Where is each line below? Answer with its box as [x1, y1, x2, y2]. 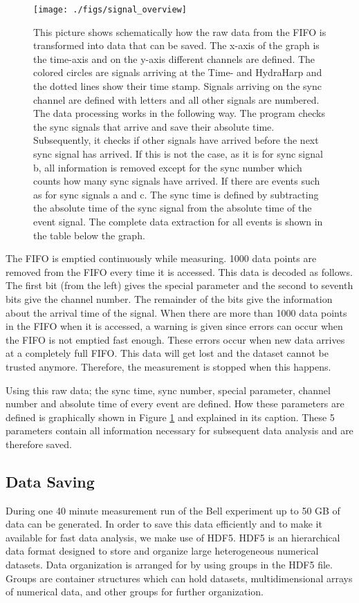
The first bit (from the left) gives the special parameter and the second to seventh [6, 278, 353, 293]
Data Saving [6, 470, 95, 492]
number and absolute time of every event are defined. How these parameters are [6, 396, 344, 411]
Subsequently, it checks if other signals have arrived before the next [33, 133, 319, 147]
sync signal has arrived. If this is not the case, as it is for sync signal [33, 147, 323, 160]
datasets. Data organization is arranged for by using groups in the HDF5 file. [6, 557, 333, 572]
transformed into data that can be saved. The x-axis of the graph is [33, 38, 320, 53]
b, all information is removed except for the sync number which [33, 160, 302, 174]
